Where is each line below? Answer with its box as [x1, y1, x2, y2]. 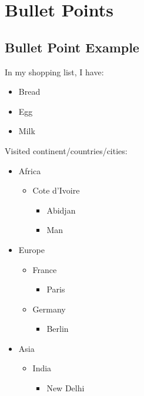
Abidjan [46, 204, 76, 216]
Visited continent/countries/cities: [5, 144, 128, 157]
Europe [18, 243, 45, 255]
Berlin [46, 322, 69, 335]
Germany [32, 302, 66, 315]
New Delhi [46, 382, 85, 394]
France [32, 263, 57, 275]
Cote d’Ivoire [32, 184, 80, 197]
